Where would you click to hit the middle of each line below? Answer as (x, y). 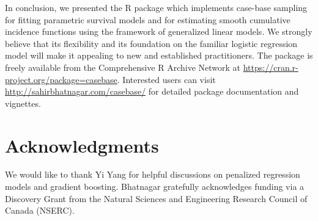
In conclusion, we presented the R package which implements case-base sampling (156, 7)
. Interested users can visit (166, 79)
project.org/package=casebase (61, 79)
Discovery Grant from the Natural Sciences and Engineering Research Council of (156, 198)
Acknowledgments (82, 145)
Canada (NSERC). (40, 210)
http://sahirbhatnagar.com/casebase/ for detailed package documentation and (152, 91)
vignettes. (23, 103)
